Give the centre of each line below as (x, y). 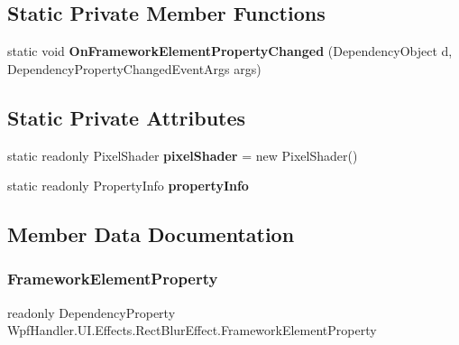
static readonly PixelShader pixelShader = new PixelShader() (183, 155)
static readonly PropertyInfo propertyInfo (128, 186)
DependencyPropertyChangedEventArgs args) (134, 68)
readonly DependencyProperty (92, 312)
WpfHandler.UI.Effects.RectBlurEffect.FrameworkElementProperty (192, 330)
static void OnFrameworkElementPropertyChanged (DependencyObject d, (230, 51)
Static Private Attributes (127, 117)
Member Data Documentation (151, 234)
